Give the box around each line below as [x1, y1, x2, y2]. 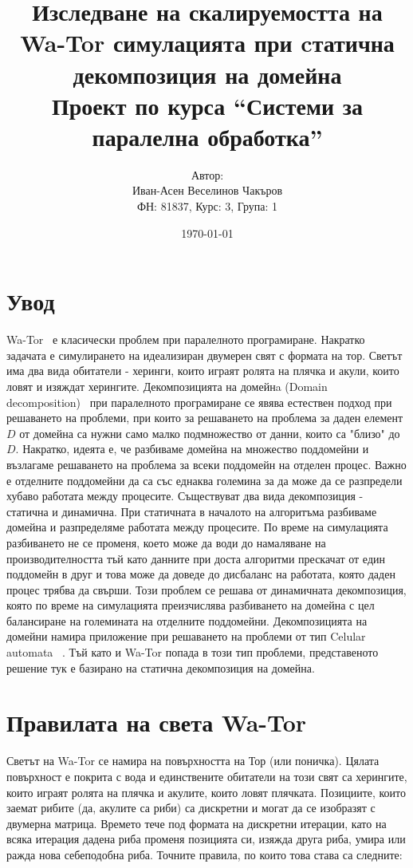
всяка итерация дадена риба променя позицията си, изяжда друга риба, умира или [6, 831, 406, 847]
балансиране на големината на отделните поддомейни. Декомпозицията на [6, 612, 368, 629]
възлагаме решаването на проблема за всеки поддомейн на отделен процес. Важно [6, 456, 407, 472]
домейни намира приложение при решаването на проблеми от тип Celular [6, 628, 366, 645]
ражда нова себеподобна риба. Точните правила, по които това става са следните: [6, 846, 403, 862]
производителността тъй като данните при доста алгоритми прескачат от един [6, 550, 386, 566]
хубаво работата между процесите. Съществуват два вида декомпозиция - [6, 487, 364, 504]
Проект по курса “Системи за [51, 89, 364, 121]
